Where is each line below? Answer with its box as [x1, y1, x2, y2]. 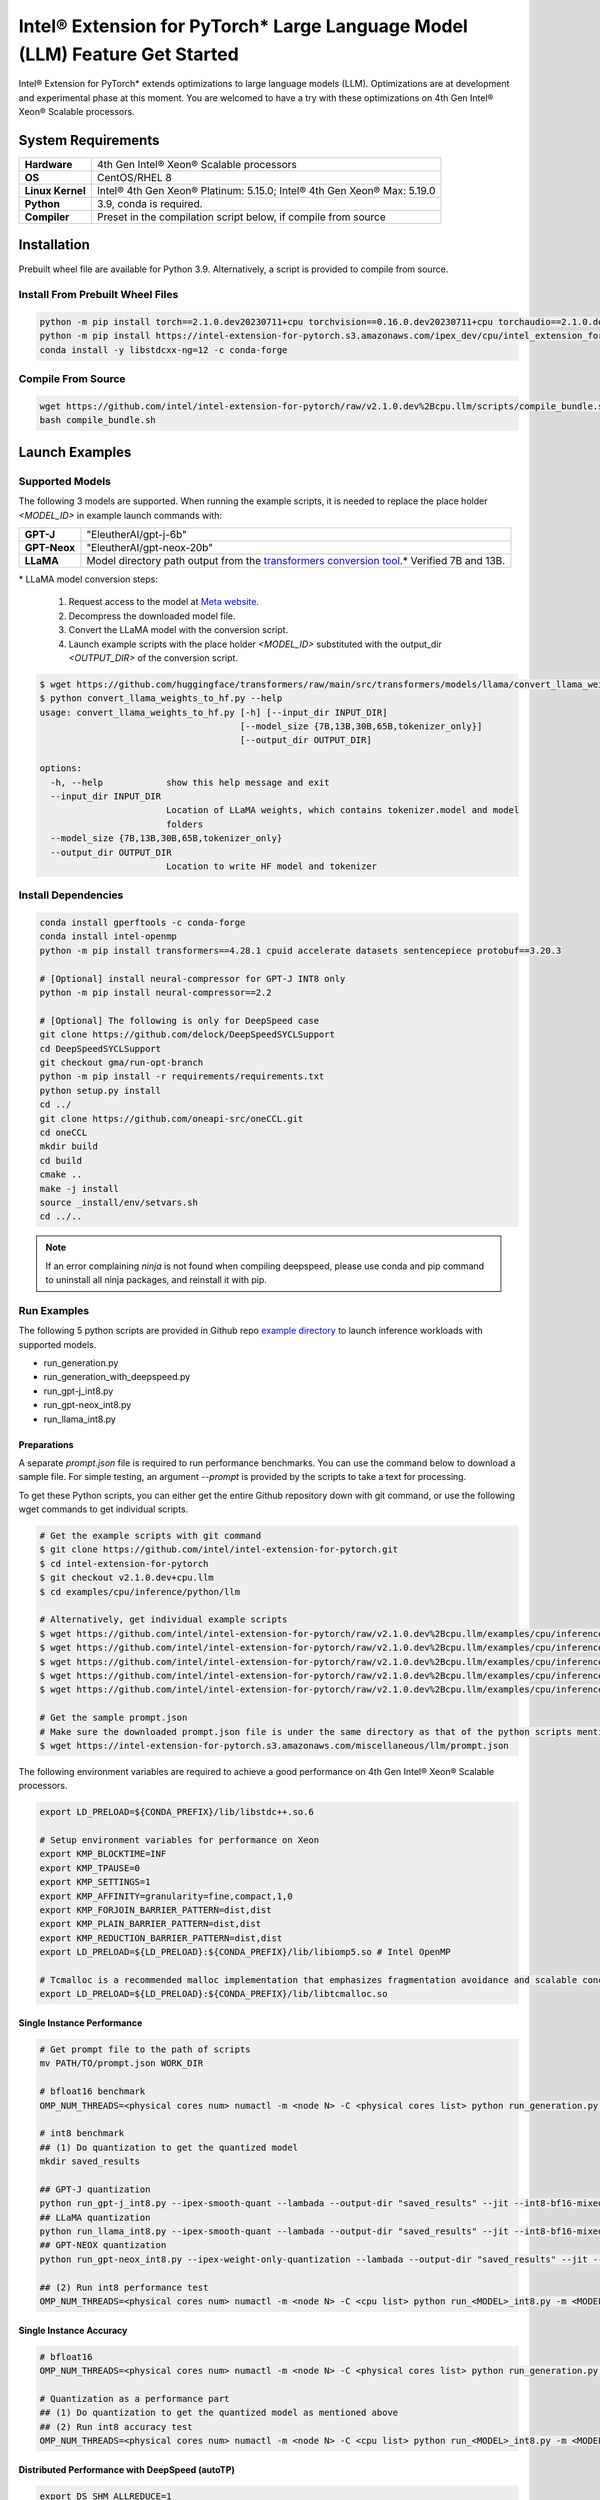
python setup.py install [39, 1085, 162, 1096]
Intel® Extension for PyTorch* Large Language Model [18, 15, 469, 37]
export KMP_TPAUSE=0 [39, 1862, 140, 1874]
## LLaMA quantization [39, 2211, 151, 2223]
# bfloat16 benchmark [39, 2086, 146, 2097]
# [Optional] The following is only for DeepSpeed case [39, 1015, 320, 1026]
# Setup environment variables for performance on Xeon [39, 1835, 320, 1846]
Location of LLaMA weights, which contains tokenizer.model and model [165, 805, 520, 816]
